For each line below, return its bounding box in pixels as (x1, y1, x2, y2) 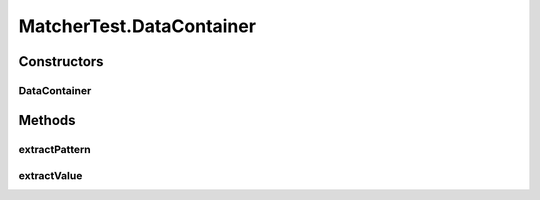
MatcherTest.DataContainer (18, 15, 257, 37)
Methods (18, 111, 76, 129)
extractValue (18, 169, 83, 183)
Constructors (18, 53, 104, 70)
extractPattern (18, 142, 91, 156)
